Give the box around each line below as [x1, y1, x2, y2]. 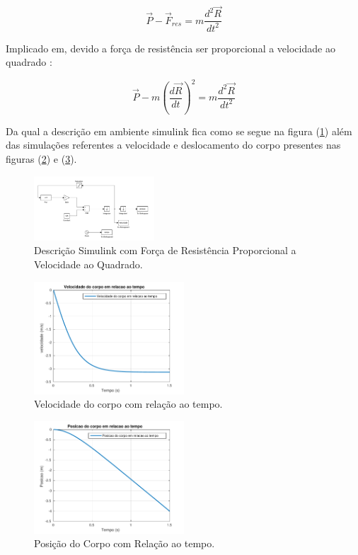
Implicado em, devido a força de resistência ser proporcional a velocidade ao [6, 40, 335, 55]
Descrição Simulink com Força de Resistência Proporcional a [34, 243, 296, 258]
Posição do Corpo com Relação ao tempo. [34, 536, 215, 551]
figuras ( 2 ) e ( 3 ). [6, 151, 77, 166]
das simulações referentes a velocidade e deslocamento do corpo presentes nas [6, 137, 341, 152]
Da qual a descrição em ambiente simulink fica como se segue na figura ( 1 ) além [6, 123, 352, 138]
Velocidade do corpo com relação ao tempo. [34, 396, 223, 411]
